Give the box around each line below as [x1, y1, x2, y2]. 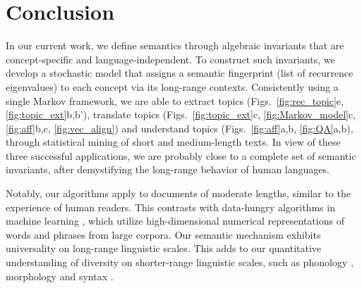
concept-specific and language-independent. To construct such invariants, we [6, 51, 335, 66]
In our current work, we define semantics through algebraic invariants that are [6, 38, 344, 53]
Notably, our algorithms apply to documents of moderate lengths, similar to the [6, 186, 351, 201]
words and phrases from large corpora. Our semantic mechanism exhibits [6, 227, 321, 242]
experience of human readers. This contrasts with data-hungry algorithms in [6, 199, 335, 214]
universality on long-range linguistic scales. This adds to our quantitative [6, 241, 322, 256]
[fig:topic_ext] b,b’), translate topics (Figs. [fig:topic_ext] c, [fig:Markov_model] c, [6, 107, 356, 122]
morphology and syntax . [6, 268, 114, 283]
